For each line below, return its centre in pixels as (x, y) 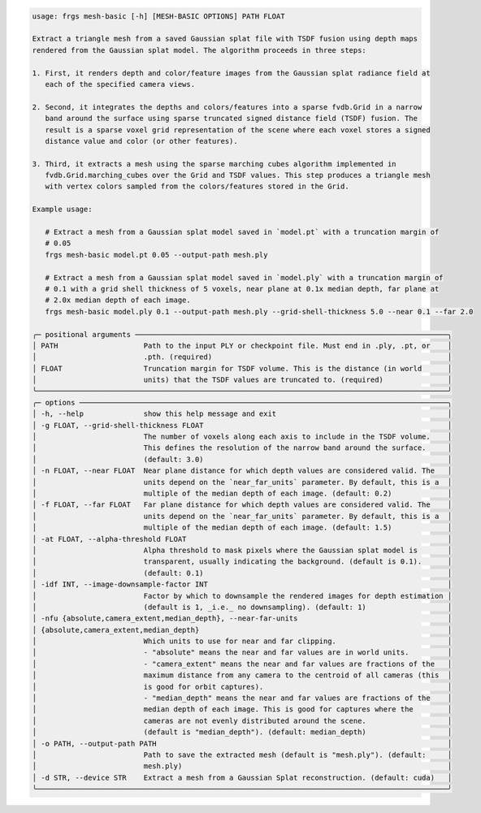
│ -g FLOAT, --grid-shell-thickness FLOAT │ (242, 425)
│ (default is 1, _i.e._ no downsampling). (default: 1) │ (242, 607)
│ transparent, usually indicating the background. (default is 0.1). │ (242, 562)
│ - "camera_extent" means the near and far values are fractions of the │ (242, 664)
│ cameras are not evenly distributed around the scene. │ (242, 720)
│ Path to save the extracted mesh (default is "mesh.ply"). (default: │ (242, 755)
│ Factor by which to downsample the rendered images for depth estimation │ (242, 596)
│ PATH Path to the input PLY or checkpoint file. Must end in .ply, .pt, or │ (242, 346)
